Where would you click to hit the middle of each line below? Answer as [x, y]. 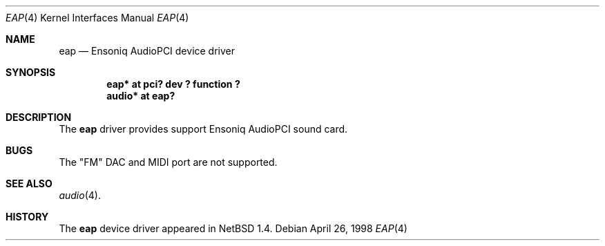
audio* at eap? [141, 96]
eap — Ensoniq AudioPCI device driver [147, 51]
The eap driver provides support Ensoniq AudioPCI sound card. [203, 129]
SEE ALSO [29, 183]
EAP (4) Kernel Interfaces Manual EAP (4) [97, 18]
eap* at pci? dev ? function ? [173, 84]
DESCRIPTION [39, 117]
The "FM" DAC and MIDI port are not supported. [168, 162]
